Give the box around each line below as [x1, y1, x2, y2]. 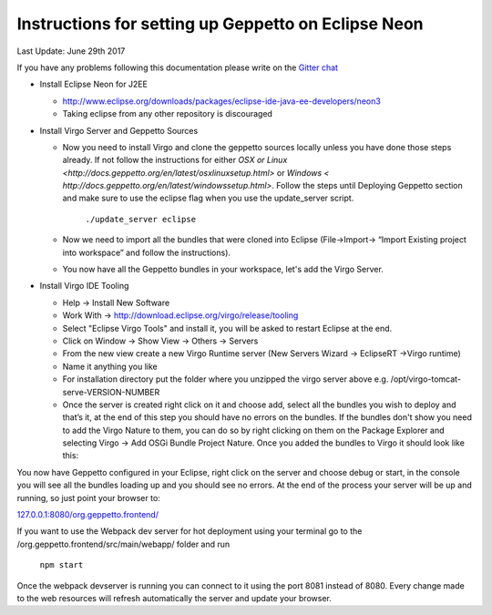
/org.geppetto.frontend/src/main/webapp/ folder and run [16, 538, 231, 549]
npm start [39, 560, 84, 570]
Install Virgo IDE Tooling [39, 281, 129, 292]
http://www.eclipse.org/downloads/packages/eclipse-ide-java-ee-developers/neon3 [62, 96, 382, 107]
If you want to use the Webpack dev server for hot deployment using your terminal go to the [16, 526, 363, 537]
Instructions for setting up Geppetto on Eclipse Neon [16, 14, 424, 34]
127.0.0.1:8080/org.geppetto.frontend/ [16, 509, 159, 520]
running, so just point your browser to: [16, 492, 161, 503]
